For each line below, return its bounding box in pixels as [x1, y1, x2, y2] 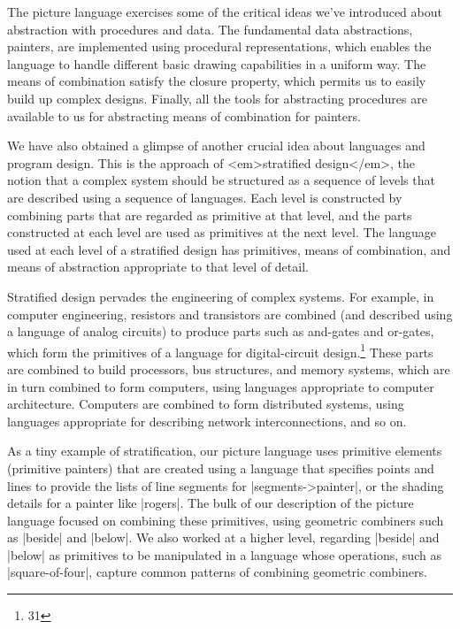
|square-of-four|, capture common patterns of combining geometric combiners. [7, 563, 427, 581]
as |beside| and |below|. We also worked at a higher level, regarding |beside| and [7, 528, 440, 547]
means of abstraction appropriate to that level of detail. [7, 257, 309, 276]
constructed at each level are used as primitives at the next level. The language [7, 223, 436, 242]
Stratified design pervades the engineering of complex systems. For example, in [7, 287, 434, 305]
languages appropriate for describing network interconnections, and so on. [7, 411, 407, 430]
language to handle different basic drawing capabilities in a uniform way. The [7, 54, 426, 73]
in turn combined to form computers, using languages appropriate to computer [7, 377, 434, 395]
